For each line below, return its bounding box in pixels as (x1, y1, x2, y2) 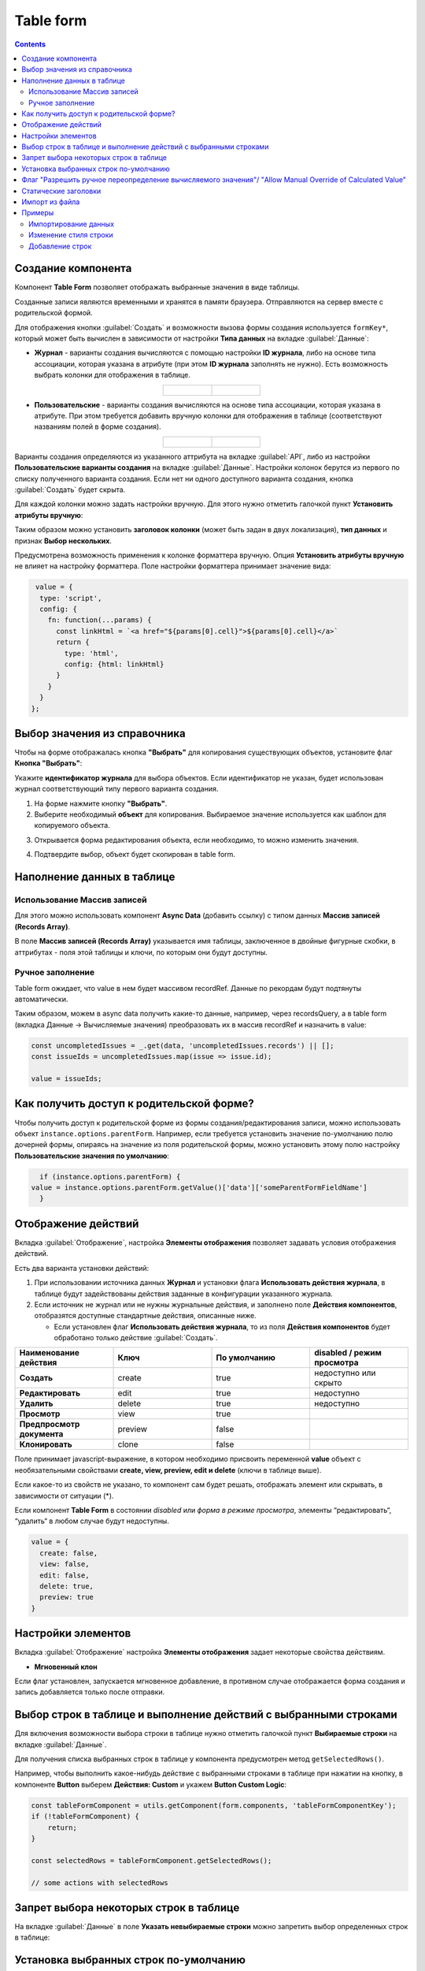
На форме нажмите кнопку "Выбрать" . (34, 799, 168, 808)
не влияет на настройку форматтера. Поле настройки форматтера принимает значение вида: (14, 561, 331, 571)
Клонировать (19, 1439, 72, 1450)
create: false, (39, 1548, 98, 1557)
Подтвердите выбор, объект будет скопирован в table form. (34, 850, 236, 859)
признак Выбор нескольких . (14, 536, 112, 546)
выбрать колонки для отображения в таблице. (34, 371, 190, 380)
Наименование (19, 1347, 80, 1358)
